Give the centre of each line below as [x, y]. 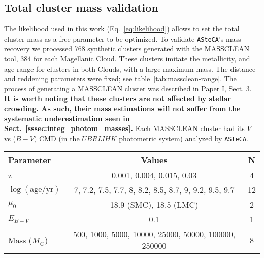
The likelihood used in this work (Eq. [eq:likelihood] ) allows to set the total [122, 29]
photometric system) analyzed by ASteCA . [184, 138]
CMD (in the [59, 138]
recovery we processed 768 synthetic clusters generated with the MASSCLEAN [127, 49]
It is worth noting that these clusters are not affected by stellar [118, 98]
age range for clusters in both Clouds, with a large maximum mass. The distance [130, 68]
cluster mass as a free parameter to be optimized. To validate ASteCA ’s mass [123, 38]
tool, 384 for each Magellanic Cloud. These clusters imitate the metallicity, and [127, 59]
